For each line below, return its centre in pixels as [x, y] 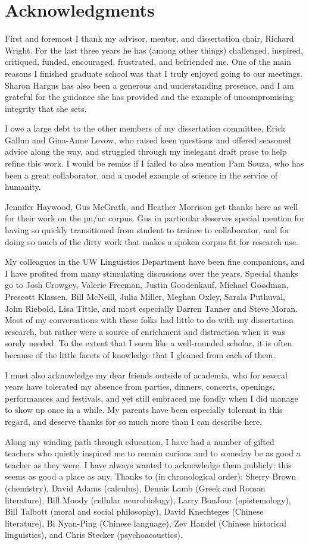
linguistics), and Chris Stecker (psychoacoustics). [94, 535]
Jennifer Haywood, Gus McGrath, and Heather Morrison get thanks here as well [152, 206]
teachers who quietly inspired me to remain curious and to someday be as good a [153, 453]
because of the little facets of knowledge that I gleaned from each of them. [140, 354]
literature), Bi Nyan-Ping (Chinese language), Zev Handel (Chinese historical [146, 523]
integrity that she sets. [46, 108]
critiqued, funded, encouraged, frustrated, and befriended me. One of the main [148, 62]
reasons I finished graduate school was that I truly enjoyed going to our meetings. [154, 73]
